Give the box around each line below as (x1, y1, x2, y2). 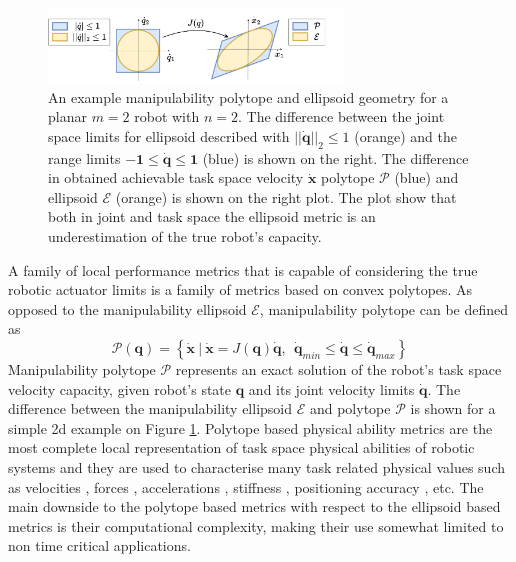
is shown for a (410, 398, 496, 419)
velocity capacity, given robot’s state (8, 378, 232, 399)
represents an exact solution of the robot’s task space (175, 358, 502, 379)
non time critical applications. (8, 535, 191, 556)
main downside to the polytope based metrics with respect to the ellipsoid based (8, 496, 501, 517)
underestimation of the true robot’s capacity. (48, 226, 322, 247)
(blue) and (394, 167, 459, 188)
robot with (134, 106, 200, 127)
